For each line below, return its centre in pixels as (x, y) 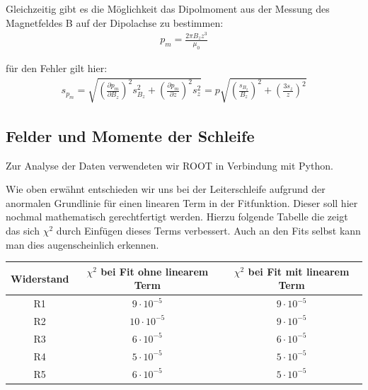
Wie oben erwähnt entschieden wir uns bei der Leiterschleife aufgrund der (166, 189)
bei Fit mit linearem (299, 271)
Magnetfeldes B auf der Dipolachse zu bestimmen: (115, 22)
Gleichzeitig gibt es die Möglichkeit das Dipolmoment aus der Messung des (168, 8)
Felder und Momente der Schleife (130, 135)
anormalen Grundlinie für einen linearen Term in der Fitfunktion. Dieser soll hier (182, 202)
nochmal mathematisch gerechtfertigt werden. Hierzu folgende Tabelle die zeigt (177, 217)
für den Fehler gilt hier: (57, 68)
